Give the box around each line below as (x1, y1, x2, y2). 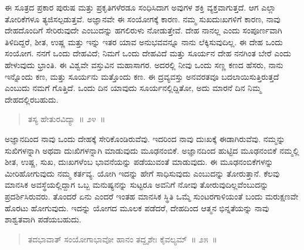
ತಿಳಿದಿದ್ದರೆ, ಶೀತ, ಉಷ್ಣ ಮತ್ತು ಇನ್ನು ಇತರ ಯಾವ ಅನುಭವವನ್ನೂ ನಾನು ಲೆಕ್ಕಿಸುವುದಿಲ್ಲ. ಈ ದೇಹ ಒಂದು (5, 35, 283, 48)
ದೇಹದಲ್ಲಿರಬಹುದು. (5, 93, 59, 105)
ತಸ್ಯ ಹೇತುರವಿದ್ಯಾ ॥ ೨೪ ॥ (28, 113, 106, 125)
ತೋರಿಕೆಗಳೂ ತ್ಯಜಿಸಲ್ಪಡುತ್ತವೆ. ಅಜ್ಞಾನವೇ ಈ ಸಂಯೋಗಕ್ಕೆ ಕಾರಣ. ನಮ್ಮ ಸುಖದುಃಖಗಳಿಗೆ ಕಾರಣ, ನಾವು (5, 12, 281, 25)
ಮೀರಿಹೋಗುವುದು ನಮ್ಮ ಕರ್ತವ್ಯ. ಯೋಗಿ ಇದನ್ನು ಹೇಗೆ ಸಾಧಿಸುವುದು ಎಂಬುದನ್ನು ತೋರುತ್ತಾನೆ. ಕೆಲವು (5, 167, 280, 179)
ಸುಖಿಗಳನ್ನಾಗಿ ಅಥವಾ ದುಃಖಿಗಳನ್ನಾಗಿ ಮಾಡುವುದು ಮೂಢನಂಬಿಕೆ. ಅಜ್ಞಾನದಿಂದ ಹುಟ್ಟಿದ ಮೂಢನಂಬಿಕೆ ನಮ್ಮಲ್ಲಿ (5, 144, 299, 156)
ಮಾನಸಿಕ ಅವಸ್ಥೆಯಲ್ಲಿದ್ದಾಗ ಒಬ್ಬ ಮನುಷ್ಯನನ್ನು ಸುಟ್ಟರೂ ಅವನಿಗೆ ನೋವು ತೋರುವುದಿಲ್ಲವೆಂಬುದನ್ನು (5, 178, 269, 191)
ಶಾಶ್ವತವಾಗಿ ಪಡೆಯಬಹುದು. (5, 213, 82, 225)
